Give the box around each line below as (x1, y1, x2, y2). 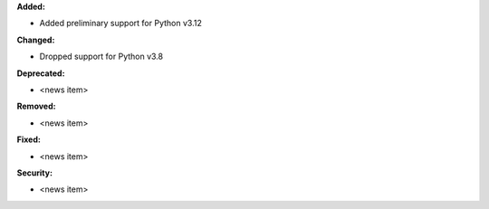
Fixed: (16, 134, 41, 145)
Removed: (16, 100, 56, 112)
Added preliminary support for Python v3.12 (39, 18, 203, 29)
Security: (16, 167, 53, 178)
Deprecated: (16, 68, 65, 79)
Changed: (16, 34, 55, 45)
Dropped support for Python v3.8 (39, 51, 163, 62)
